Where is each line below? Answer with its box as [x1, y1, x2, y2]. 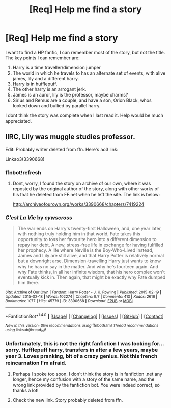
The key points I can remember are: [5, 55, 80, 61]
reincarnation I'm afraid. [5, 359, 67, 366]
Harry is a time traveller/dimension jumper [12, 64, 101, 70]
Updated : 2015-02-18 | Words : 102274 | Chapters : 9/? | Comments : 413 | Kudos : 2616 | [5, 294, 158, 299]
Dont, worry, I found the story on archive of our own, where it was [12, 180, 151, 187]
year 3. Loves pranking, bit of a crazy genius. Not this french [5, 353, 158, 360]
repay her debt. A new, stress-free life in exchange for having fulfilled [17, 242, 164, 248]
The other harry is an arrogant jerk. [12, 86, 87, 92]
